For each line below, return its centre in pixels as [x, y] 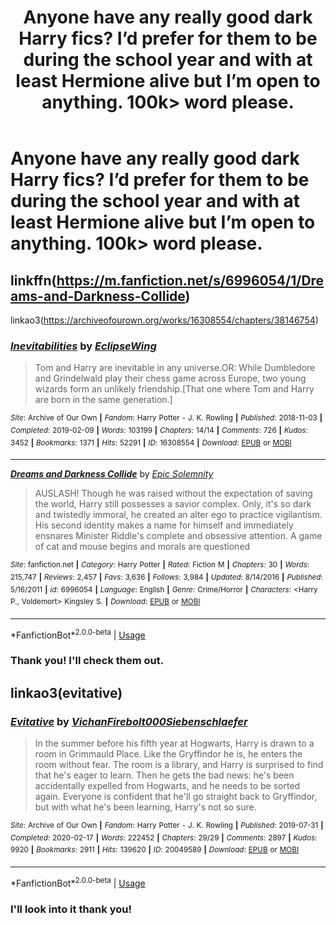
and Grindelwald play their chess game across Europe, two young [170, 378]
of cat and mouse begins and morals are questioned [142, 547]
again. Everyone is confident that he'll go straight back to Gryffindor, [176, 797]
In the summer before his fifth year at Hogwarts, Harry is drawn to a [174, 743]
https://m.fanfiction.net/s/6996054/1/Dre [190, 280]
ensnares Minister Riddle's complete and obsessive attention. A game [178, 536]
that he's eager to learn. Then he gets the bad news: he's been [164, 775]
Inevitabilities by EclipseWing [83, 346]
